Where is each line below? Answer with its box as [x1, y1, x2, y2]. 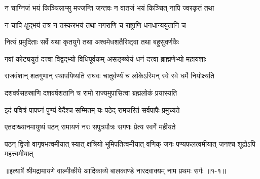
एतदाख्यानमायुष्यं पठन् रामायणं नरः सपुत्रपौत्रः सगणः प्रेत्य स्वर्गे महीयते [5, 121, 176, 132]
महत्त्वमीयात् [5, 148, 33, 159]
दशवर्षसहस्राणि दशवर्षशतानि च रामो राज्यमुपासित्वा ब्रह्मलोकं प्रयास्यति [5, 87, 177, 98]
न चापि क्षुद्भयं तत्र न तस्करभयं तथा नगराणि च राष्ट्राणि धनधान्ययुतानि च [5, 19, 186, 30]
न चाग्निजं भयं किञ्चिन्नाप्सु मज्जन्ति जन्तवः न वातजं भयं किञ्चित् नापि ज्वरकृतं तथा [5, 3, 214, 13]
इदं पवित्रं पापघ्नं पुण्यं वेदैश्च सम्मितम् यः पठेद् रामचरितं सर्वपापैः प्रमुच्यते [5, 104, 180, 115]
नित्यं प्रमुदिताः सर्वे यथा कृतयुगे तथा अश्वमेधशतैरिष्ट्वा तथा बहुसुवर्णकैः [5, 36, 179, 47]
